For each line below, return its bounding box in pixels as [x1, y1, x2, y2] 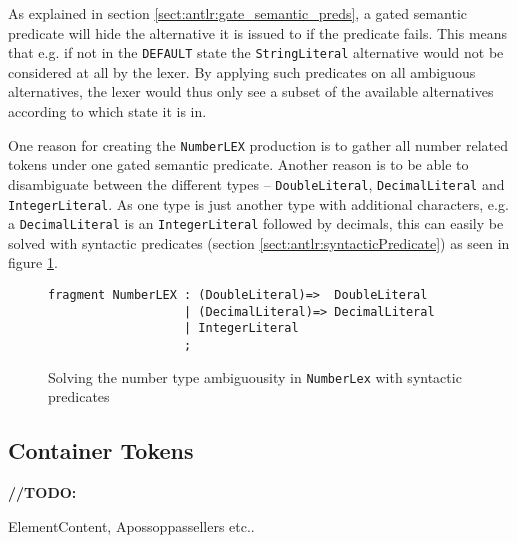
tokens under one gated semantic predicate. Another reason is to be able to [8, 154, 469, 175]
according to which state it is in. [8, 101, 207, 122]
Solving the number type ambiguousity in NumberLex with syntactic [48, 366, 462, 387]
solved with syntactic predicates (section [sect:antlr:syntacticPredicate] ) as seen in [8, 232, 510, 253]
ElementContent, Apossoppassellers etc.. [8, 515, 255, 536]
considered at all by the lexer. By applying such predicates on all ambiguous [8, 61, 476, 82]
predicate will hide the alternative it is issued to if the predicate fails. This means [8, 22, 508, 43]
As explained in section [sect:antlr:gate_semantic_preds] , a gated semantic [8, 3, 468, 23]
